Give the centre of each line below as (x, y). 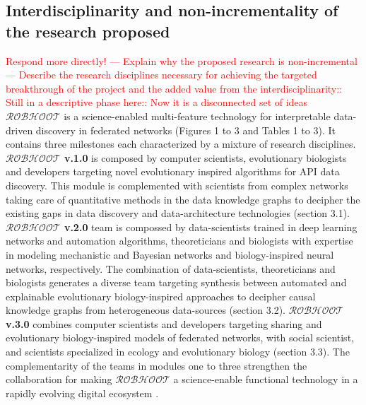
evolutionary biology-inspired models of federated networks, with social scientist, (180, 337)
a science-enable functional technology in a (266, 379)
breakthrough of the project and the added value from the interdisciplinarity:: (174, 88)
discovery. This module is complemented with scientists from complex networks (177, 185)
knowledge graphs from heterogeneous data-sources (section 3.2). (146, 310)
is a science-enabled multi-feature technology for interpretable (197, 116)
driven (19, 130)
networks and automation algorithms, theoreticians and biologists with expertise (179, 241)
